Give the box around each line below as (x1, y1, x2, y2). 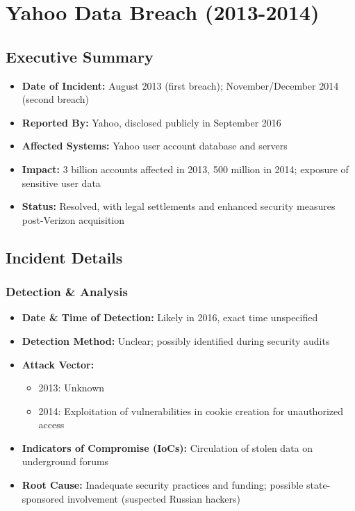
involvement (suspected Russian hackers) (67, 491, 241, 505)
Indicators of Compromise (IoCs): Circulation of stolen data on (22, 440, 313, 455)
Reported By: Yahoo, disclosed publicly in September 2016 (22, 115, 281, 129)
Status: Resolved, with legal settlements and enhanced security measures (22, 199, 336, 213)
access (38, 417, 65, 432)
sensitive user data (22, 175, 101, 190)
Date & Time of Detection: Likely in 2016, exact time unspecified (22, 310, 318, 325)
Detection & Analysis (6, 283, 128, 300)
